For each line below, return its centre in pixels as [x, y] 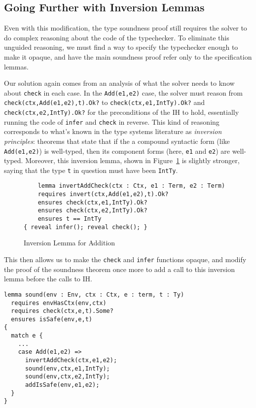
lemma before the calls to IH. [48, 279]
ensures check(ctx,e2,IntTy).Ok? [92, 211]
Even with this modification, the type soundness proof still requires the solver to [126, 28]
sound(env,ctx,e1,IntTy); [67, 368]
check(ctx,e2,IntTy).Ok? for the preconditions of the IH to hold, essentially [122, 112]
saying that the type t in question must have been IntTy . [91, 170]
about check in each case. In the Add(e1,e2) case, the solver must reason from [123, 92]
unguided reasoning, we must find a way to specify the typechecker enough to [121, 47]
